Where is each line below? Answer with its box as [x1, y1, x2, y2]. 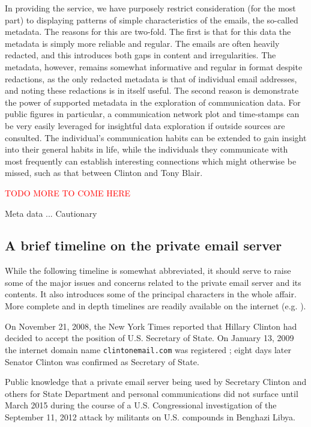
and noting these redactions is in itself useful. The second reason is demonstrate [5, 84, 299, 97]
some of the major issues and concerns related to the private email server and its [5, 276, 301, 288]
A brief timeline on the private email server [5, 236, 282, 255]
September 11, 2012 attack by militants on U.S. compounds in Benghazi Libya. [5, 410, 295, 423]
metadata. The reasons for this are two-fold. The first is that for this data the [5, 25, 291, 38]
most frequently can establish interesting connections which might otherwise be [5, 154, 297, 167]
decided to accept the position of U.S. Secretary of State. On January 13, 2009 [5, 332, 294, 344]
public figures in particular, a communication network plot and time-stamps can [5, 108, 300, 120]
